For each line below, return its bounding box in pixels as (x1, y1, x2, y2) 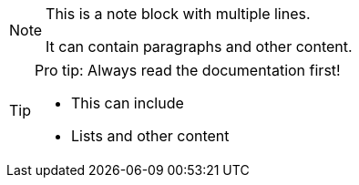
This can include (71, 94, 184, 112)
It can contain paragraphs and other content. (46, 37, 353, 56)
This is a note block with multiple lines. (46, 5, 311, 23)
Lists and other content (71, 127, 230, 145)
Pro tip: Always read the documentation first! (35, 61, 341, 79)
